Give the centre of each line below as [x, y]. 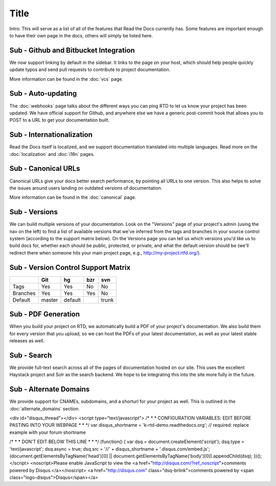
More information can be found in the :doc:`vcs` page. [66, 79]
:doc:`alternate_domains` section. [45, 408]
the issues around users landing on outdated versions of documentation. [86, 188]
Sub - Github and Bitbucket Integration [72, 50]
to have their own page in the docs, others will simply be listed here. [81, 35]
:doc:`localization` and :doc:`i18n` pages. [52, 154]
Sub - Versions [34, 212]
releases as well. [27, 340]
